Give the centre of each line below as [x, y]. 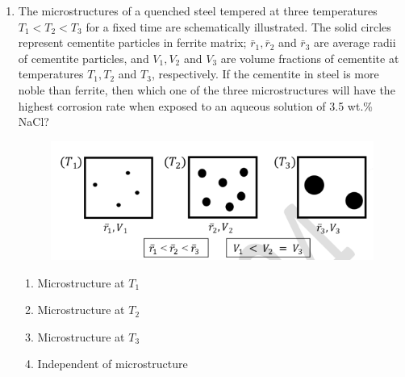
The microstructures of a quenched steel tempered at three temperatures [198, 10]
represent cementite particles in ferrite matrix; [132, 42]
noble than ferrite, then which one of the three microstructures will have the [207, 89]
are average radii [355, 42]
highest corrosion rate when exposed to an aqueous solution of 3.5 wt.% [195, 105]
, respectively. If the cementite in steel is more [265, 74]
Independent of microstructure [113, 364]
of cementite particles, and [84, 58]
